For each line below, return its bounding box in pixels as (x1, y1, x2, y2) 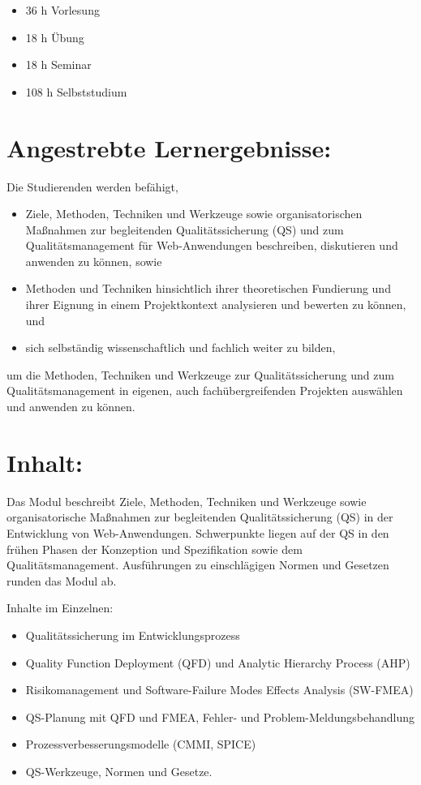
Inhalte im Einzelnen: (6, 599, 114, 616)
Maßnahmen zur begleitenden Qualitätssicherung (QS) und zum (25, 221, 344, 238)
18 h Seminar (25, 56, 92, 73)
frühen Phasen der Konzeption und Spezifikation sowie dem (6, 540, 303, 557)
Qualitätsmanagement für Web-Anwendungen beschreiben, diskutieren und (25, 237, 398, 254)
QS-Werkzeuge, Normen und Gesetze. (25, 762, 213, 779)
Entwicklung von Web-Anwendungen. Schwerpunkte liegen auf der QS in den (6, 524, 389, 541)
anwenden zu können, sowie (25, 252, 162, 269)
